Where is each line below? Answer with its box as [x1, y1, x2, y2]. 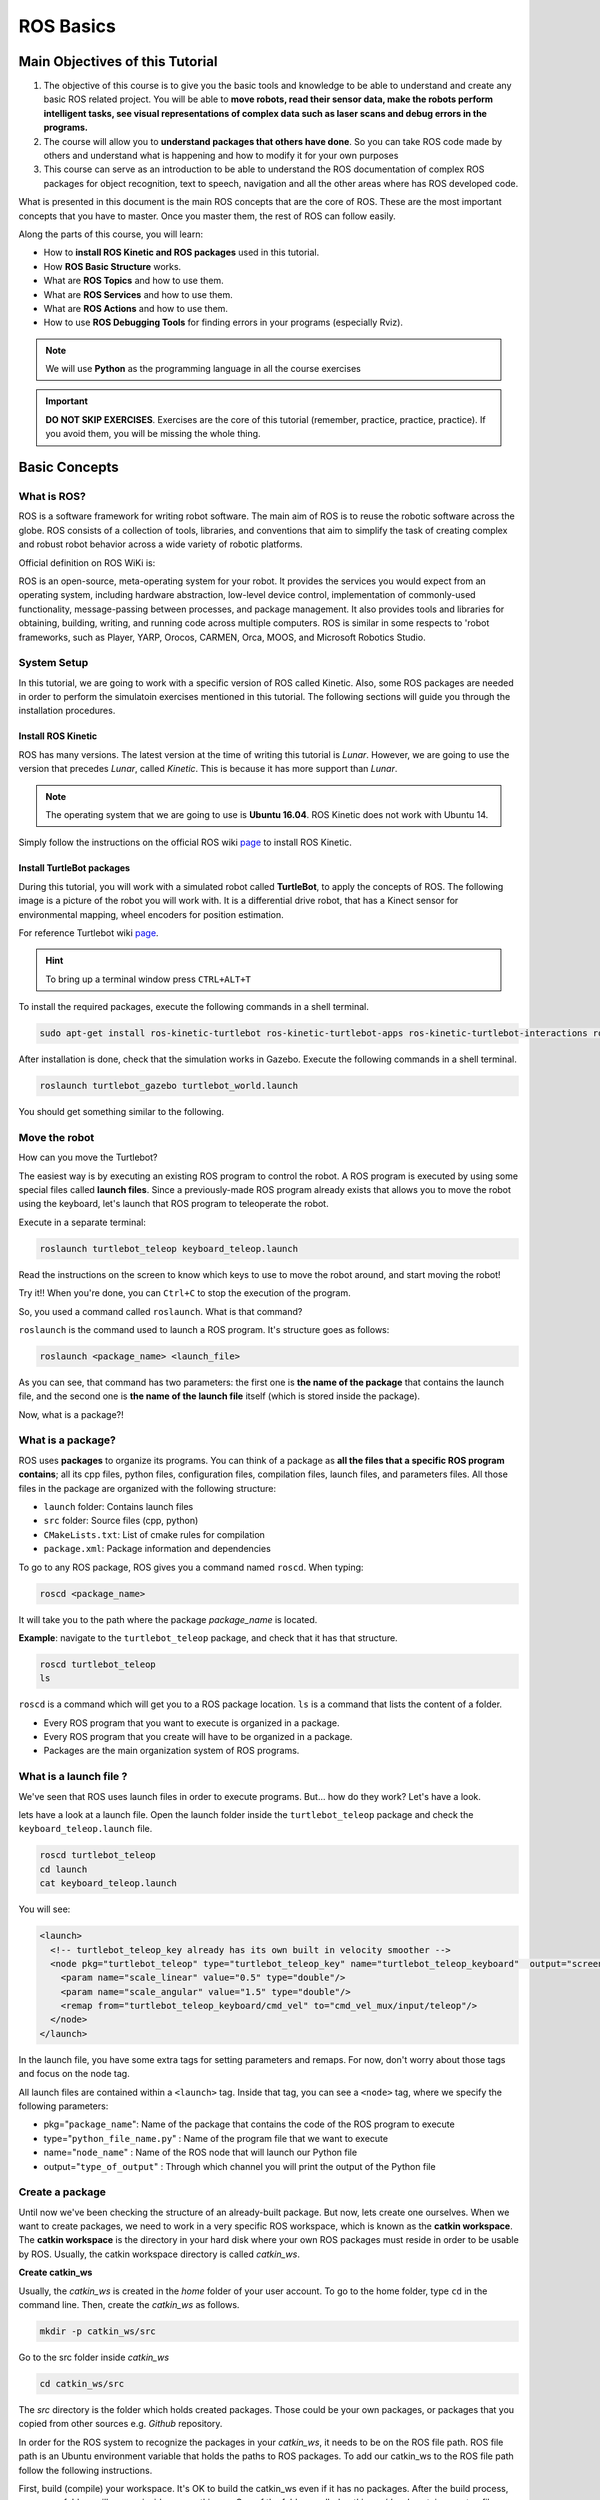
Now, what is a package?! [18, 1408, 124, 1420]
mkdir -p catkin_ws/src [39, 2326, 157, 2337]
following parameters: [18, 2100, 109, 2112]
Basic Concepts [18, 459, 119, 476]
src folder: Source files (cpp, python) [43, 1515, 199, 1527]
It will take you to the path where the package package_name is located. [18, 1613, 318, 1625]
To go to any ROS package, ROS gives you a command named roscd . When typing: [18, 1561, 364, 1573]
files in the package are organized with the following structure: [18, 1482, 277, 1494]
